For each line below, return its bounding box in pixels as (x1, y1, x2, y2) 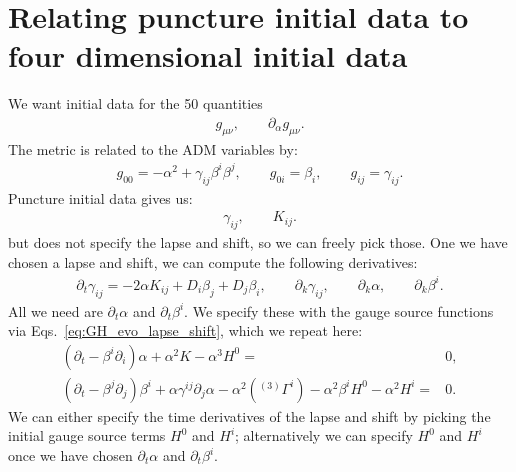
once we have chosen (8, 445, 133, 466)
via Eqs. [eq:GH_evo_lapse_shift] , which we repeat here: (8, 320, 363, 341)
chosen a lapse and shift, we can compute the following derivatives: (8, 251, 418, 272)
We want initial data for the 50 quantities (8, 93, 263, 114)
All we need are (8, 300, 103, 321)
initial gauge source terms (8, 425, 166, 446)
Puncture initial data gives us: (8, 187, 193, 208)
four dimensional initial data (8, 35, 408, 76)
